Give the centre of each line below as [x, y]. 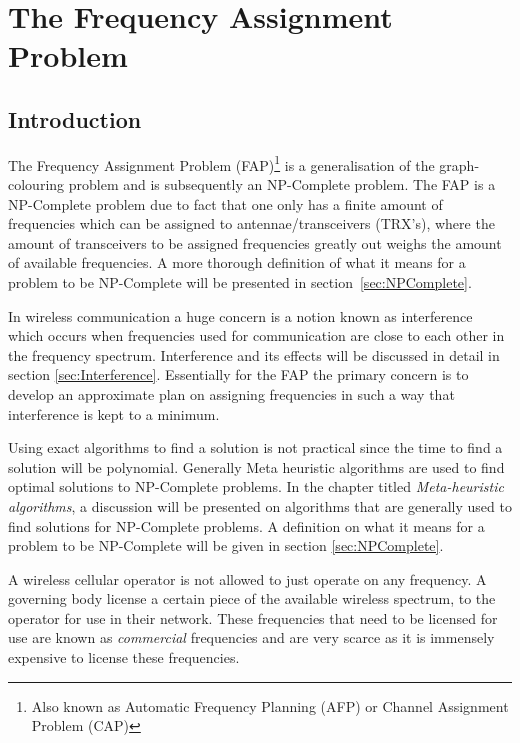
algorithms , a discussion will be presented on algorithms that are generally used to [260, 505]
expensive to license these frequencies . [124, 657]
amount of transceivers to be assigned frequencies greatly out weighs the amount [255, 242]
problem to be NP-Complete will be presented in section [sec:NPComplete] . [240, 281]
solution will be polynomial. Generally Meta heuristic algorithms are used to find [256, 466]
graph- [459, 164]
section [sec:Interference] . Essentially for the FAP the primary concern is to [238, 374]
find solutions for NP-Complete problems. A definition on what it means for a [246, 525]
